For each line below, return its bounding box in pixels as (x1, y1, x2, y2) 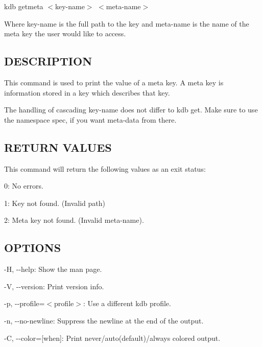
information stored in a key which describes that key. (4, 87, 170, 98)
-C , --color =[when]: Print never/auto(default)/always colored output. (4, 332, 221, 343)
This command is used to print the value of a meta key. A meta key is (4, 77, 224, 87)
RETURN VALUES (4, 139, 112, 155)
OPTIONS (4, 240, 61, 256)
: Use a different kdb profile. (83, 298, 171, 309)
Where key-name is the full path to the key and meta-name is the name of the (4, 18, 249, 29)
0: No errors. (4, 180, 43, 191)
